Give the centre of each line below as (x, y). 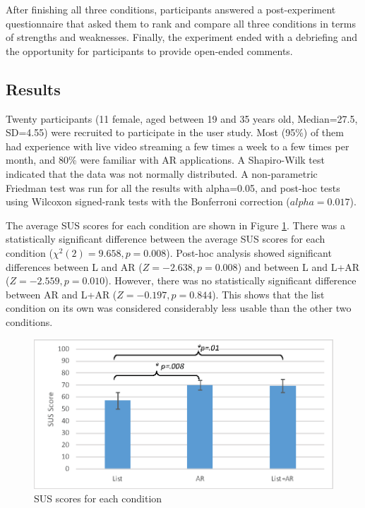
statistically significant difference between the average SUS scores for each (166, 239)
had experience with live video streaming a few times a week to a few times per (178, 146)
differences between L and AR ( (74, 266)
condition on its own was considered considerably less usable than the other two (179, 308)
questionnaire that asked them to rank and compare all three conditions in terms (181, 23)
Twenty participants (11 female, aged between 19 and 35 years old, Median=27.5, (182, 118)
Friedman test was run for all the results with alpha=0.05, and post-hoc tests (173, 187)
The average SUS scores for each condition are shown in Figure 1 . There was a (175, 225)
